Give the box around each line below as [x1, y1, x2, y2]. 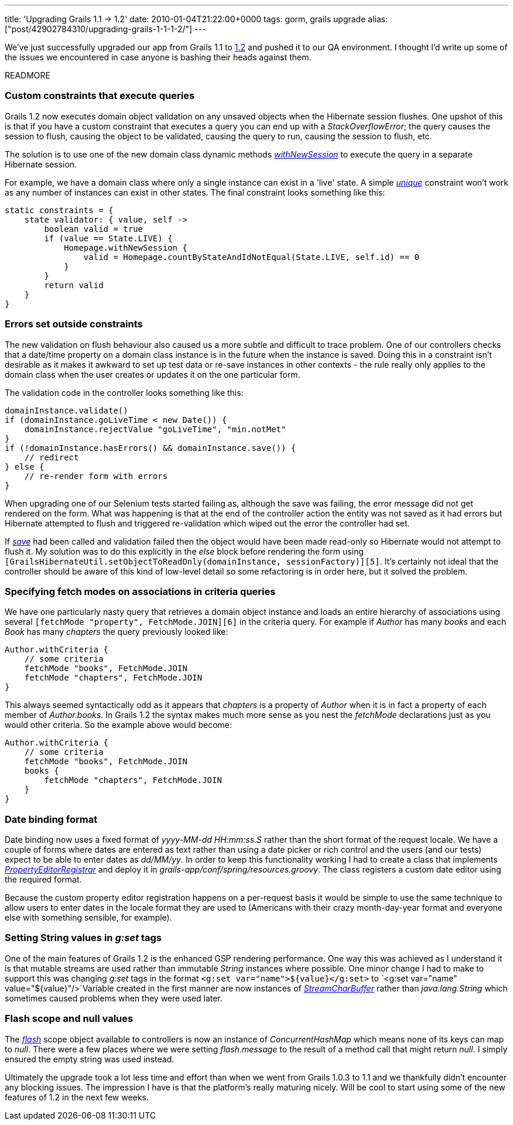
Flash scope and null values [5, 1013, 134, 1025]
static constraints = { [5, 205, 114, 215]
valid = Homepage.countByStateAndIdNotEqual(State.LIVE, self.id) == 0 [83, 252, 420, 262]
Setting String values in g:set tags [5, 932, 162, 944]
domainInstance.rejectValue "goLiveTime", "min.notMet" [24, 424, 286, 434]
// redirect [24, 452, 79, 462]
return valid [44, 280, 104, 290]
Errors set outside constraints [5, 318, 143, 330]
